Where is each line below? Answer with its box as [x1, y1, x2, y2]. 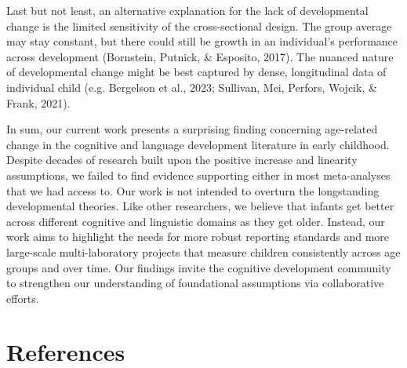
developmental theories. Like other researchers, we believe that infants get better [6, 198, 394, 214]
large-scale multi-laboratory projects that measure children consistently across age [6, 243, 401, 260]
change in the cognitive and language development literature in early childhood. [6, 136, 390, 152]
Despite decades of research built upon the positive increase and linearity [6, 151, 358, 168]
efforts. [6, 290, 39, 306]
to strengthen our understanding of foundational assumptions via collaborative [6, 275, 384, 291]
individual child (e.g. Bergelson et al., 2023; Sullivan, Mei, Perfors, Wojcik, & [6, 78, 377, 95]
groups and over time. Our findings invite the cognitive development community [6, 259, 391, 275]
